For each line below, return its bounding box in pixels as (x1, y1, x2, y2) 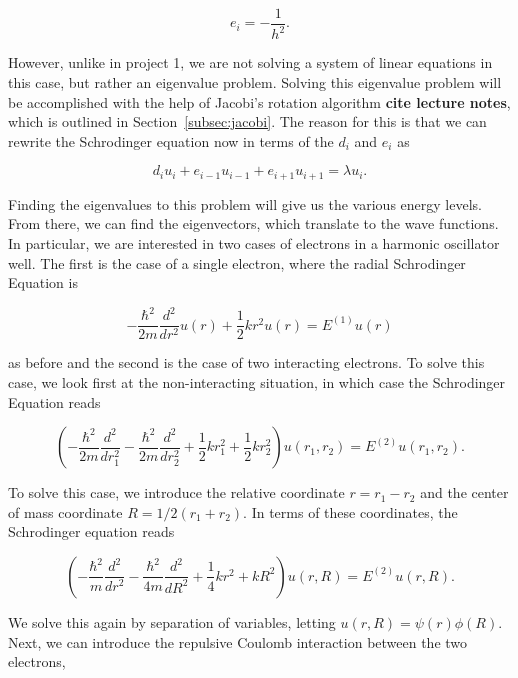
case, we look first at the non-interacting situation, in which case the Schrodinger (8, 371, 506, 392)
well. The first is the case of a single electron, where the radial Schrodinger (8, 252, 466, 273)
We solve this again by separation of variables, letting (8, 611, 336, 632)
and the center (420, 482, 509, 503)
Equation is (8, 272, 78, 293)
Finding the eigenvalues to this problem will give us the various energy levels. (8, 193, 482, 214)
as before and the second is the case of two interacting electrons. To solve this (8, 352, 485, 373)
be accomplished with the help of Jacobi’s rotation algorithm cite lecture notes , (8, 91, 511, 112)
